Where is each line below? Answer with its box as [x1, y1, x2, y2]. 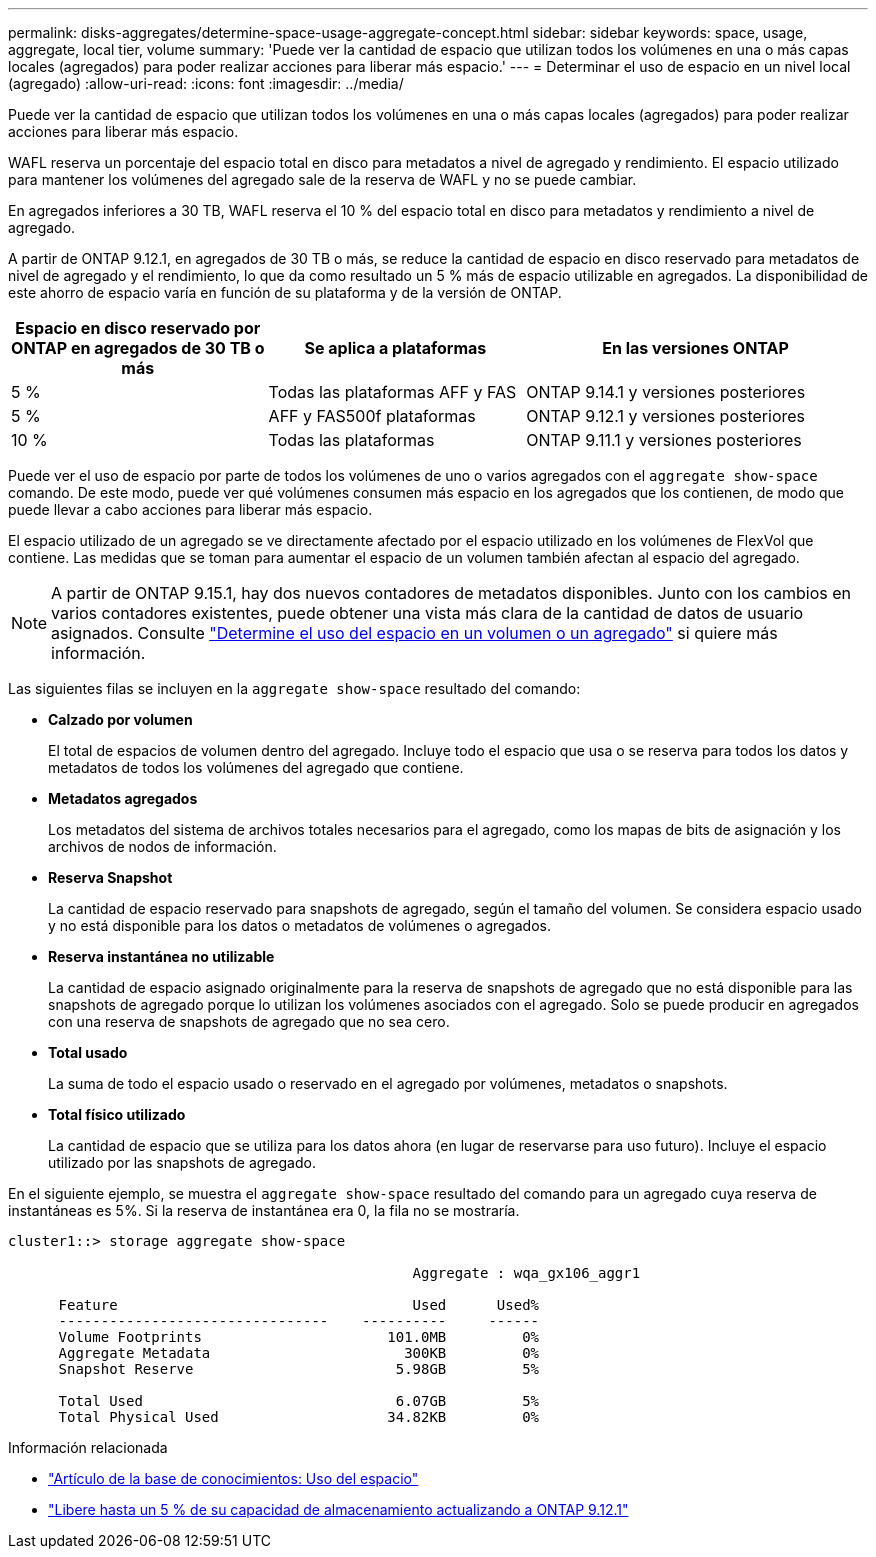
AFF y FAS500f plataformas [268, 406, 476, 426]
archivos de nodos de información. [48, 838, 277, 855]
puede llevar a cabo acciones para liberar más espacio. [8, 501, 373, 518]
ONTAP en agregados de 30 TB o [11, 338, 265, 358]
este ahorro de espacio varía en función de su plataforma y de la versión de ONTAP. [8, 284, 562, 301]
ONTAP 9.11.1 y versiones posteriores [526, 430, 802, 450]
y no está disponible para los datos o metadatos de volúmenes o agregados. [48, 917, 552, 934]
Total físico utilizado [48, 1106, 186, 1123]
